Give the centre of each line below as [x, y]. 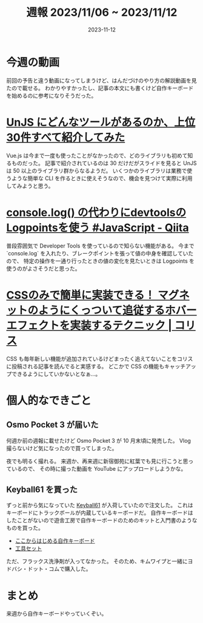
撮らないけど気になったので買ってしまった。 [62, 448]
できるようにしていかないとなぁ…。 [56, 374]
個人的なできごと [49, 400]
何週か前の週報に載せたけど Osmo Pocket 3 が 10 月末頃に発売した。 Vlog [98, 440]
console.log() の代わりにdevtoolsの [96, 212]
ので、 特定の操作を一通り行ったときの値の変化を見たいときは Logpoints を [101, 261]
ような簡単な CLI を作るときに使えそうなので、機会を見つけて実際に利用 [102, 178]
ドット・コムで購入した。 [59, 569]
